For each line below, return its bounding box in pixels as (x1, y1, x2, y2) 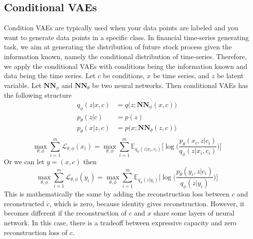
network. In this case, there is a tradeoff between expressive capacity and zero (4, 217, 237, 227)
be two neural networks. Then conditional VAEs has (92, 80, 248, 90)
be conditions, (103, 70, 145, 81)
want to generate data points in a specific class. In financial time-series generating (4, 32, 249, 42)
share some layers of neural (153, 208, 234, 218)
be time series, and (153, 70, 210, 81)
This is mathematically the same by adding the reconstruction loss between (4, 189, 230, 199)
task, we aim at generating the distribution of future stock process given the (4, 42, 232, 52)
